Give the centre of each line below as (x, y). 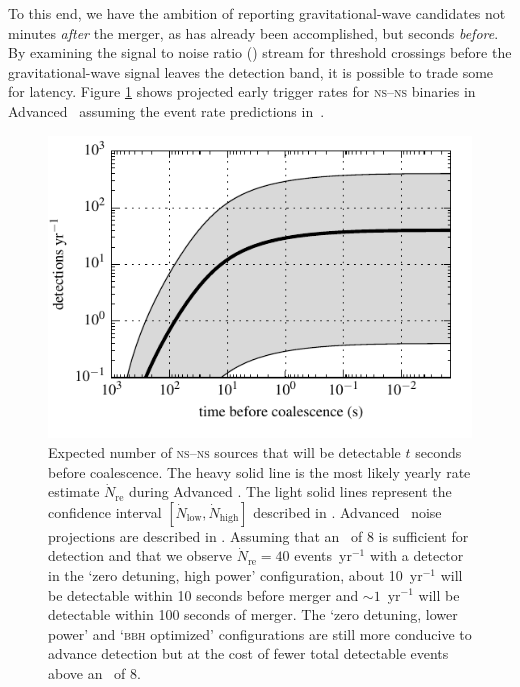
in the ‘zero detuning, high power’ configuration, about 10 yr (235, 574)
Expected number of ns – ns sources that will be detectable (224, 452)
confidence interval (105, 511)
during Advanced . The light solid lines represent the (290, 491)
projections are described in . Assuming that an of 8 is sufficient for (258, 535)
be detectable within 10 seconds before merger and (203, 594)
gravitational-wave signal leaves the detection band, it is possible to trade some (251, 71)
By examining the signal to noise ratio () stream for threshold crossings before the (260, 52)
